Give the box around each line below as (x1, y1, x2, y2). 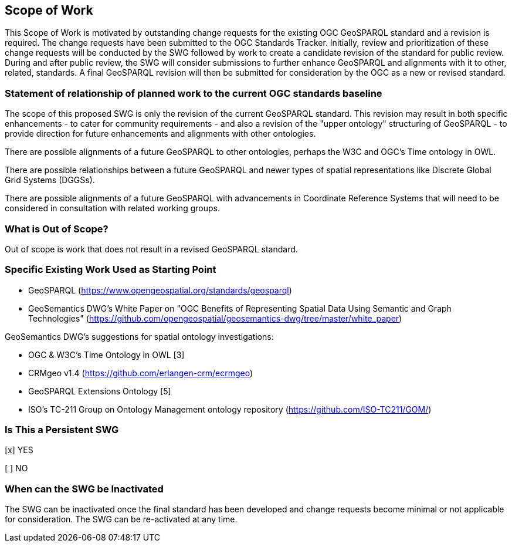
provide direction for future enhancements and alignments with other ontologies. (5, 129, 316, 139)
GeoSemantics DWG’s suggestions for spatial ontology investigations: (5, 331, 274, 342)
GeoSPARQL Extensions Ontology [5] (28, 386, 171, 396)
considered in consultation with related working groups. (5, 203, 220, 214)
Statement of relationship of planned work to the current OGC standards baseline (5, 87, 382, 99)
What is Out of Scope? (5, 222, 108, 235)
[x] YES (5, 445, 33, 455)
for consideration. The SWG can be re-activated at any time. (5, 514, 238, 525)
